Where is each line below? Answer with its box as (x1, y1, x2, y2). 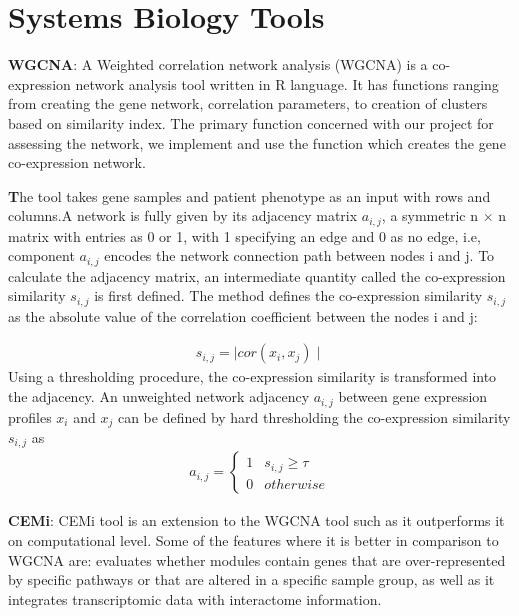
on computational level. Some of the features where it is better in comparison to (8, 530, 499, 551)
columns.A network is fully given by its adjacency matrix (8, 205, 358, 226)
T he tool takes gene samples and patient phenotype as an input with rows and (8, 185, 491, 206)
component (8, 245, 75, 266)
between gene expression (338, 386, 488, 407)
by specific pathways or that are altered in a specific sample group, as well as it (8, 569, 495, 590)
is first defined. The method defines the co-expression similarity (94, 285, 483, 306)
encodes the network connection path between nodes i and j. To (104, 245, 495, 266)
